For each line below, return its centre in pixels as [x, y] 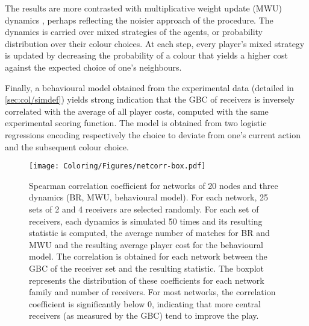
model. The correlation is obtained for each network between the [148, 256]
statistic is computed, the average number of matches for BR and [149, 233]
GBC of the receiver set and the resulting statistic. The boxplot [146, 268]
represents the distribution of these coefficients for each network [147, 280]
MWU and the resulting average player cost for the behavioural [146, 244]
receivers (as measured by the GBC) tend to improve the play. [144, 315]
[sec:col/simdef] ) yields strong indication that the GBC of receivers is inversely [150, 99]
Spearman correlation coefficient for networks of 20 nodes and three [154, 185]
